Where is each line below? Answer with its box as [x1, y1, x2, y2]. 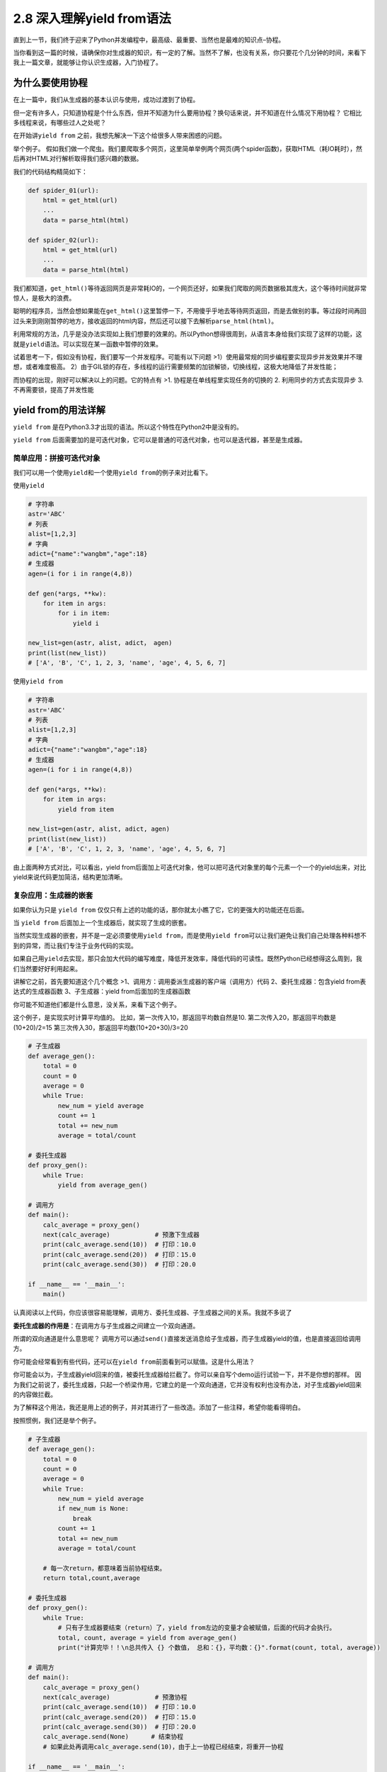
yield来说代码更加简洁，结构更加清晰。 [13, 873, 127, 882]
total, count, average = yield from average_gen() [57, 1634, 237, 1642]
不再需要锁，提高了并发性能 [13, 386, 94, 394]
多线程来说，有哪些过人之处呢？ [13, 118, 106, 127]
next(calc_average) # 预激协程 [42, 1693, 187, 1701]
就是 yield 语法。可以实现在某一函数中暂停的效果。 [13, 340, 163, 348]
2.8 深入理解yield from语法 [13, 11, 171, 26]
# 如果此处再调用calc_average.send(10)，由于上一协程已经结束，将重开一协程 [42, 1742, 284, 1751]
